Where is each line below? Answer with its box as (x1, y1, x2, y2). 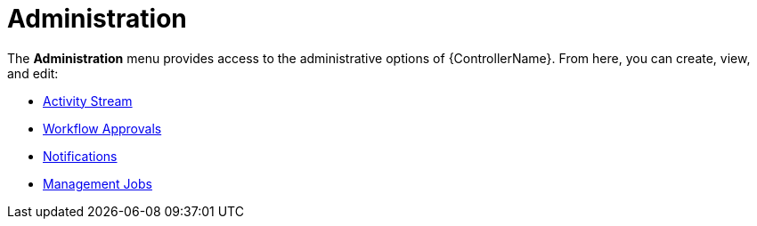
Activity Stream (43, 93, 133, 109)
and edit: (7, 65, 59, 81)
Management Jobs (43, 175, 152, 191)
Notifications (43, 148, 118, 164)
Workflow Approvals (43, 120, 162, 136)
